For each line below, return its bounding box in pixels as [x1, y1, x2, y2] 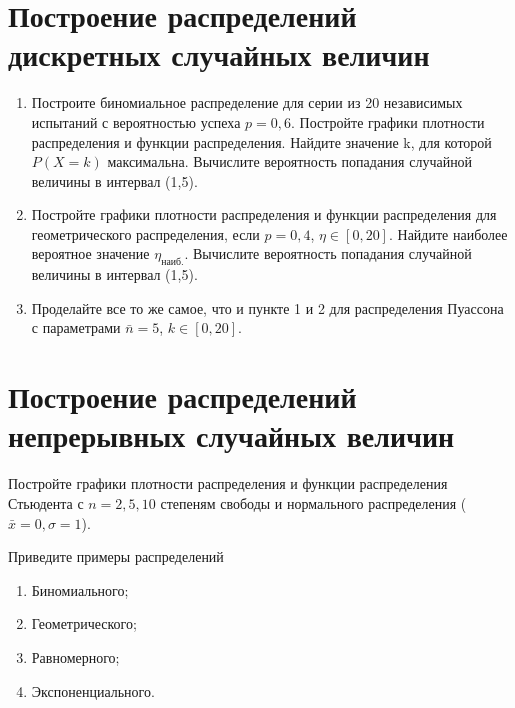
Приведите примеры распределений [8, 546, 224, 567]
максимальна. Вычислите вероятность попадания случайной [107, 151, 473, 172]
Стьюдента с [8, 492, 84, 513]
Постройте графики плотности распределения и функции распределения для [31, 204, 497, 225]
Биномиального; [31, 579, 129, 600]
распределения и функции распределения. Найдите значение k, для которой [31, 131, 492, 152]
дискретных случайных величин [8, 34, 430, 75]
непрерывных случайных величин [8, 415, 455, 456]
